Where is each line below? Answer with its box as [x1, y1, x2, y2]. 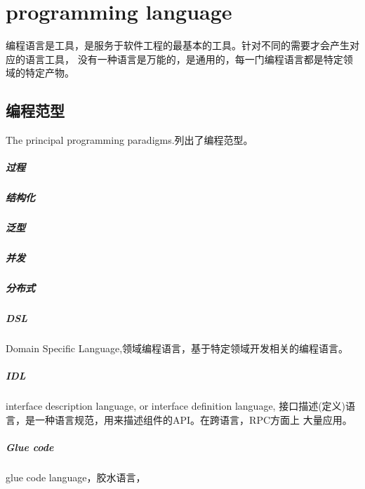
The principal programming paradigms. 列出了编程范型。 [6, 133, 253, 147]
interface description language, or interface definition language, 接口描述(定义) [6, 398, 346, 413]
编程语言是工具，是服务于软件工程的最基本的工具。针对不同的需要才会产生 [6, 38, 350, 53]
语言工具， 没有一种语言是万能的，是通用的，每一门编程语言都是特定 [25, 51, 343, 66]
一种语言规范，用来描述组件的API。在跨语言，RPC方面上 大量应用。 [34, 412, 352, 427]
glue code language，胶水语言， [6, 470, 146, 485]
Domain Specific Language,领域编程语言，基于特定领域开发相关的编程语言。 [6, 341, 349, 356]
